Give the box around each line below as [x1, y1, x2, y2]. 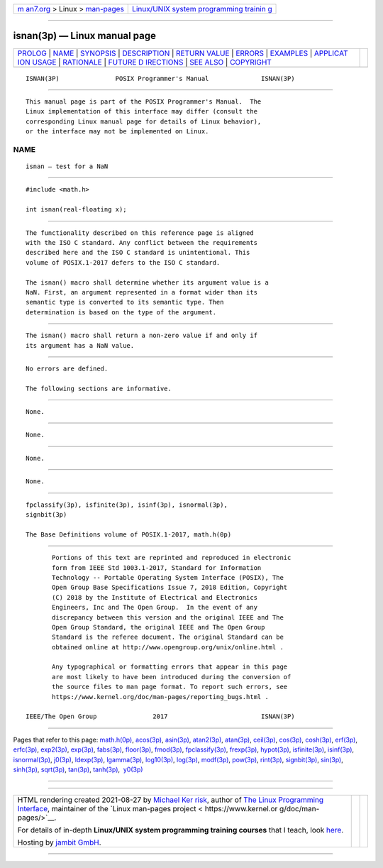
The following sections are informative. [26, 384, 172, 392]
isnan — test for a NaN [26, 163, 109, 170]
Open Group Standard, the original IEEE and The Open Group [52, 623, 265, 631]
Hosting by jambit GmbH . [17, 837, 102, 847]
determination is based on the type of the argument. [26, 308, 216, 316]
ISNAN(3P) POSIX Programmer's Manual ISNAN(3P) [26, 75, 295, 82]
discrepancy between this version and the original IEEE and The [52, 613, 284, 621]
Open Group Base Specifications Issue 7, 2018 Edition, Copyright [52, 583, 288, 592]
